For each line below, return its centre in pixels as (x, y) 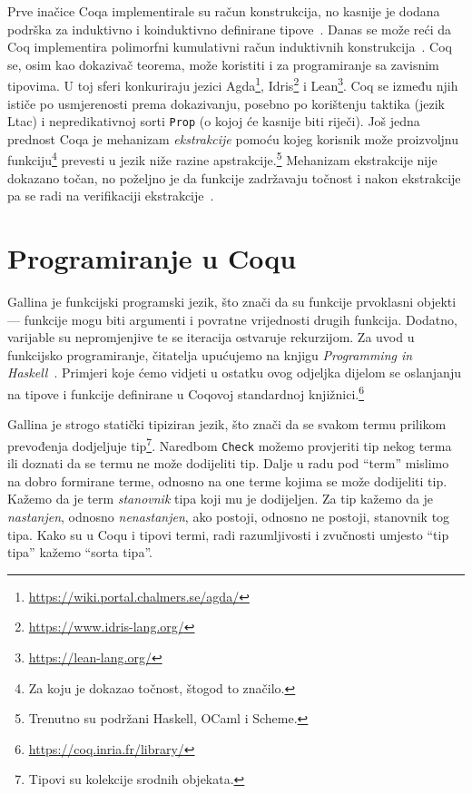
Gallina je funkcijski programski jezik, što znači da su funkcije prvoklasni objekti (232, 302)
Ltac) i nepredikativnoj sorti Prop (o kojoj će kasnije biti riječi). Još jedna (214, 121)
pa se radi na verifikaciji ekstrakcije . (111, 196)
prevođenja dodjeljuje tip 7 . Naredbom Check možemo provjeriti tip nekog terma (230, 444)
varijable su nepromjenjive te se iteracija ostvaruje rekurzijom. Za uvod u (211, 337)
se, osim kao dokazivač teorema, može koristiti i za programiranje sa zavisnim (223, 64)
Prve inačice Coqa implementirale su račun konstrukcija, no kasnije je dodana (224, 11)
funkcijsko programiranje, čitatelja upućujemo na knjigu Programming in (210, 354)
